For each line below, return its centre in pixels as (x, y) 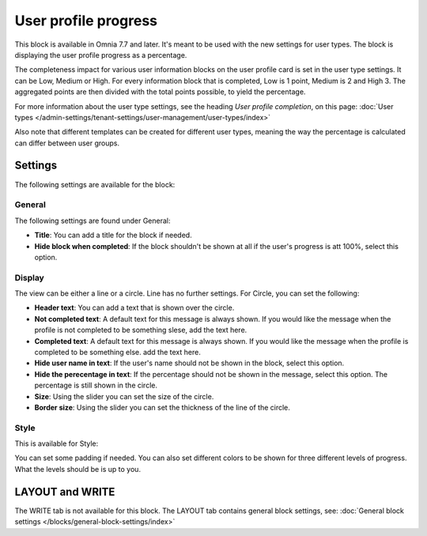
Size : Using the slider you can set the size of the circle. (124, 396)
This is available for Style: (57, 444)
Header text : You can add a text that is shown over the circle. (134, 308)
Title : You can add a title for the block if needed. (113, 235)
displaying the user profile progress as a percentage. (101, 55)
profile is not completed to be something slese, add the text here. (141, 330)
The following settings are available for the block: (95, 184)
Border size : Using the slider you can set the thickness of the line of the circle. (162, 407)
